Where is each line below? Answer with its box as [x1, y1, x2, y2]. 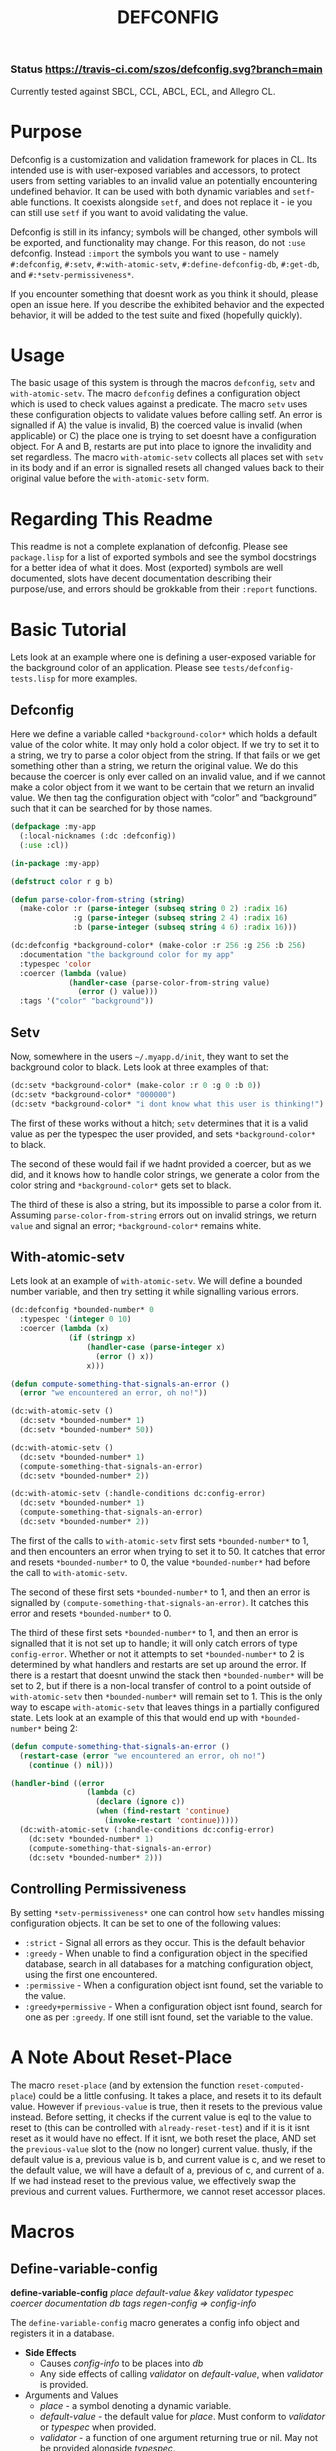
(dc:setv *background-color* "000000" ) [10, 1089, 177, 1100]
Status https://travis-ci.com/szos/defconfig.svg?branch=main [10, 62, 323, 76]
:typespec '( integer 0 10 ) [19, 1314, 132, 1325]
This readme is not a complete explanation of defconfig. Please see [10, 541, 288, 553]
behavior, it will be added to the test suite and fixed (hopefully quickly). [10, 309, 303, 321]
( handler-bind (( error [10, 1778, 105, 1788]
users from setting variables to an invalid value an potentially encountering [10, 174, 318, 186]
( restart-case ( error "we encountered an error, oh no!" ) [19, 1751, 267, 1761]
